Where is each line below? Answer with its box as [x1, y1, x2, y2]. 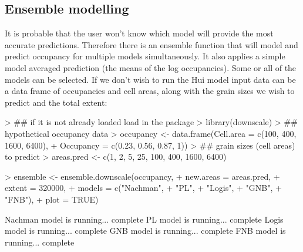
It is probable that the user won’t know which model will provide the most [5, 27, 274, 39]
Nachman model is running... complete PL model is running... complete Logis [5, 213, 284, 225]
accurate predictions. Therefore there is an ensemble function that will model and [5, 38, 298, 51]
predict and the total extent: [5, 96, 107, 108]
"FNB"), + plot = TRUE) [5, 193, 99, 205]
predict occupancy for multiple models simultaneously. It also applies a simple [5, 50, 285, 62]
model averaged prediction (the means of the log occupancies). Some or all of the [5, 61, 297, 73]
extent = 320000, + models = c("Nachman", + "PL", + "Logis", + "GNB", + [5, 182, 282, 194]
